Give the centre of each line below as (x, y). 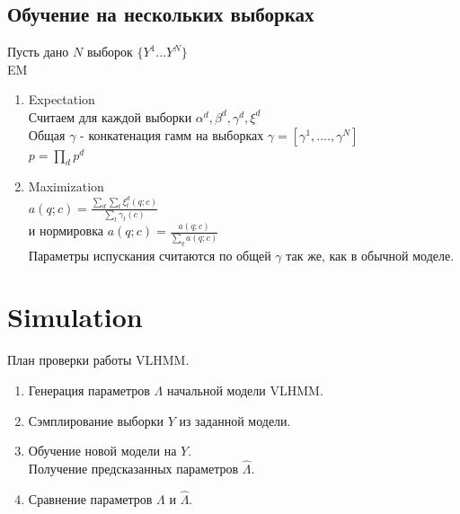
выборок (110, 52)
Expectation (62, 99)
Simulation (75, 317)
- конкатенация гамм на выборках (172, 134)
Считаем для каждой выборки (110, 116)
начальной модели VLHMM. (245, 390)
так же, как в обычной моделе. (370, 255)
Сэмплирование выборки (96, 420)
